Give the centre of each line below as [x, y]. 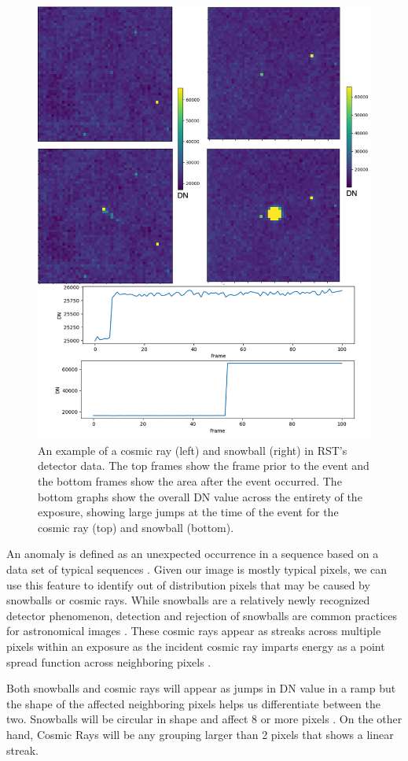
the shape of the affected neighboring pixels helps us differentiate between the [193, 703]
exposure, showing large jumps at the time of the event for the [188, 512]
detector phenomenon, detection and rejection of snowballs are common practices [202, 615]
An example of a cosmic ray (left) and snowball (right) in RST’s [193, 450]
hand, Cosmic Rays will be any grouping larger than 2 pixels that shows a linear [200, 734]
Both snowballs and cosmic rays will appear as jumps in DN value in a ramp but [201, 688]
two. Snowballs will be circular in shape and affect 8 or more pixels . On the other [204, 719]
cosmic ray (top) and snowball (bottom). [136, 527]
